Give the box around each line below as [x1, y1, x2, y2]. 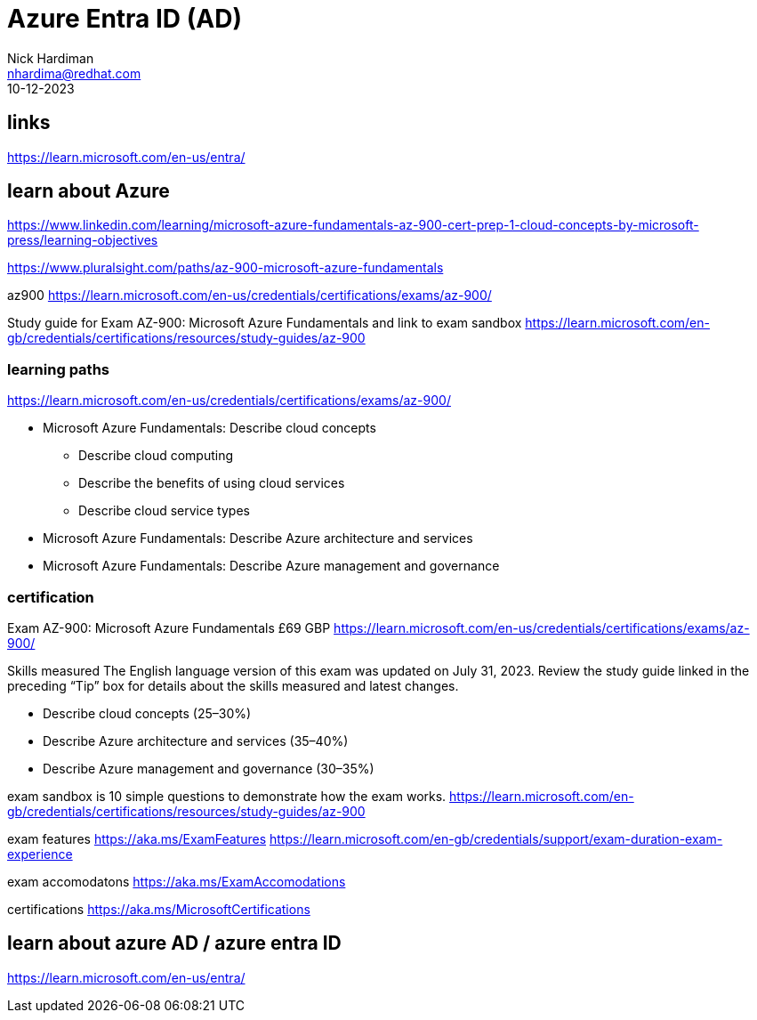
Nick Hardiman [7, 50, 94, 66]
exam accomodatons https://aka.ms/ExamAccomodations [7, 873, 346, 889]
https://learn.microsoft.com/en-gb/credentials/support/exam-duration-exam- [269, 830, 723, 846]
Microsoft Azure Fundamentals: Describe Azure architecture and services [43, 530, 473, 546]
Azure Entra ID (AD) [7, 4, 242, 34]
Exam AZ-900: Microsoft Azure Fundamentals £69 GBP [7, 619, 331, 635]
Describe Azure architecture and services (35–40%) [43, 733, 349, 749]
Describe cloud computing [78, 448, 234, 464]
